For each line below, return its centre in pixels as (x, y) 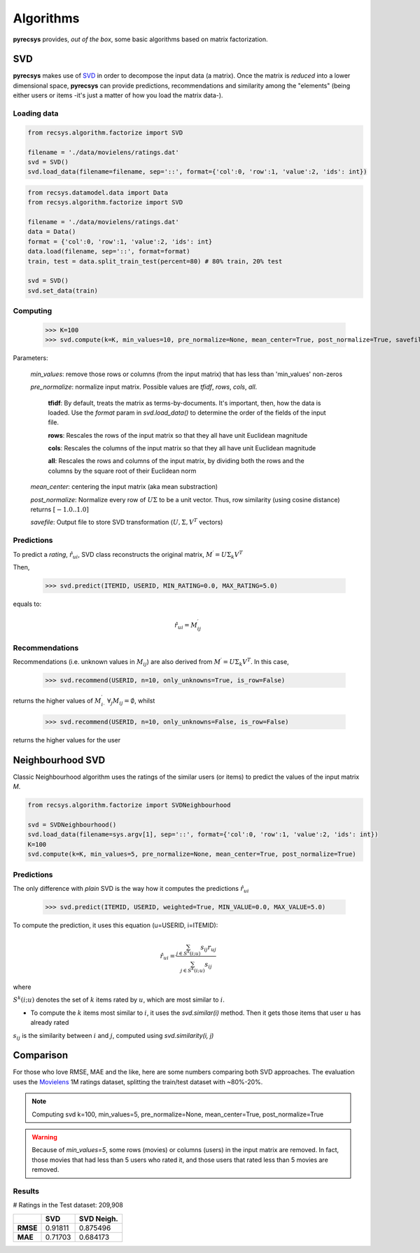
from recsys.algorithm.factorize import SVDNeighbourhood (129, 805)
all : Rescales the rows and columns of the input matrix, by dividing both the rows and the (176, 461)
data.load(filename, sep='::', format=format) (109, 251)
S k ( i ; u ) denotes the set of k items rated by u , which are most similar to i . (119, 999)
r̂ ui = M (186, 625)
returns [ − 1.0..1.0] (59, 510)
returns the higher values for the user (67, 740)
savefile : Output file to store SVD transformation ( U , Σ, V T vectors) (127, 522)
